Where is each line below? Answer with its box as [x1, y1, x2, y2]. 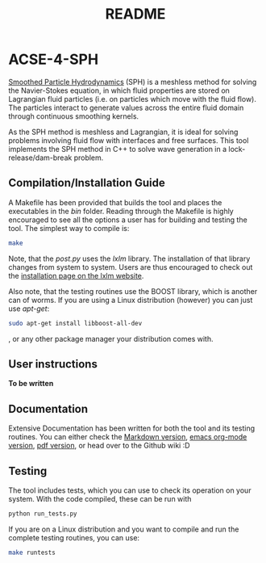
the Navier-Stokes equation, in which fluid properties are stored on [8, 86, 230, 95]
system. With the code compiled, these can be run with [8, 494, 192, 503]
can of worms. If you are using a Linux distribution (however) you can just [8, 295, 253, 305]
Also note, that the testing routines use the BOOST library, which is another [8, 286, 258, 296]
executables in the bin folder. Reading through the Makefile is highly [8, 206, 234, 216]
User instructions [8, 357, 98, 371]
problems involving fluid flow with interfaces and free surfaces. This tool [8, 135, 249, 145]
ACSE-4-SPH [8, 50, 99, 69]
